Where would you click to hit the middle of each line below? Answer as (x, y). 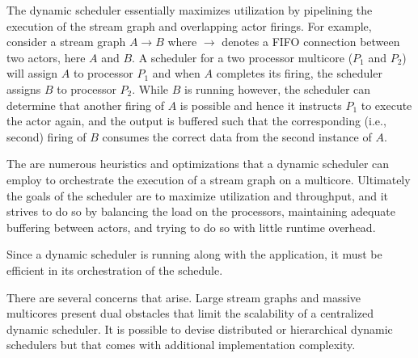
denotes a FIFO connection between (311, 42)
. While (150, 88)
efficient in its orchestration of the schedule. (115, 270)
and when (176, 73)
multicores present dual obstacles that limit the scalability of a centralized (190, 313)
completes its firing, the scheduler (299, 73)
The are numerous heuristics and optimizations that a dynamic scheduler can (198, 164)
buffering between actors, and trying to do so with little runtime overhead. (191, 227)
